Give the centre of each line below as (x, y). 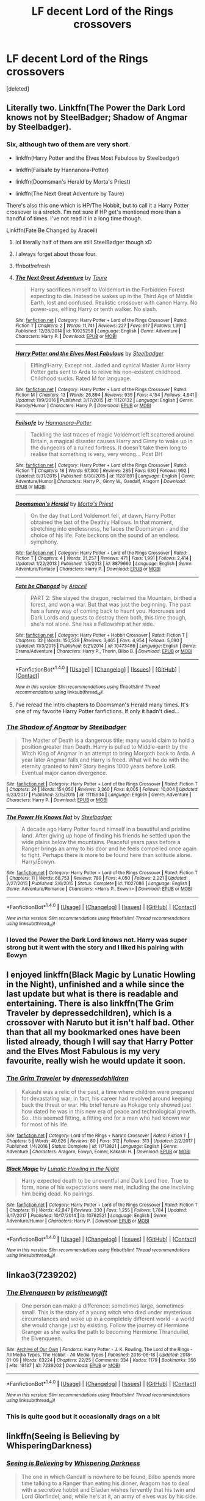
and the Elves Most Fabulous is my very (83, 1051)
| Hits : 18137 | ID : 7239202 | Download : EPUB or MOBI (63, 1366)
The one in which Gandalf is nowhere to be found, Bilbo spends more (108, 1477)
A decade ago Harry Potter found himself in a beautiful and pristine (106, 829)
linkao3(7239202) (42, 1275)
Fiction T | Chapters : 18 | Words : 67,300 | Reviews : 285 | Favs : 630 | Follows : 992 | (102, 470)
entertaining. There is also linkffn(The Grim (90, 1004)
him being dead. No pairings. (58, 1193)
